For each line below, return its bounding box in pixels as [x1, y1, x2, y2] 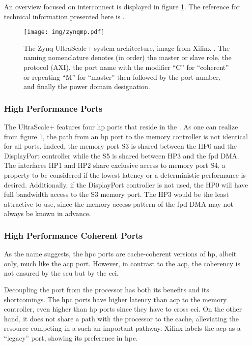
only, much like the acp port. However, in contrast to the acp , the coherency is [4, 258, 240, 268]
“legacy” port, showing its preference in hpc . [4, 332, 138, 343]
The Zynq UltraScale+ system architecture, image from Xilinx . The [24, 42, 230, 53]
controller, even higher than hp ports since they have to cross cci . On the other [4, 304, 242, 314]
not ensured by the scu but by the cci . [4, 268, 119, 278]
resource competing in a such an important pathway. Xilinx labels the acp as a [4, 323, 241, 333]
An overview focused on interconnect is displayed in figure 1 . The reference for [4, 1, 240, 11]
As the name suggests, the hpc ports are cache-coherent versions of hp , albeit [4, 249, 237, 259]
